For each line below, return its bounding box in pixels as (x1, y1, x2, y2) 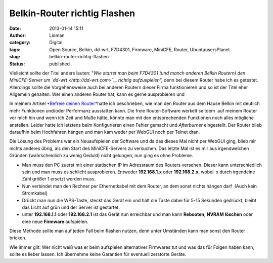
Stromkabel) (22, 190, 48, 196)
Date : (9, 25, 21, 31)
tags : (9, 46, 21, 53)
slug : (9, 54, 20, 60)
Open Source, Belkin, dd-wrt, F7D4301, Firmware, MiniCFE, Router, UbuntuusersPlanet (49, 46, 230, 53)
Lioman (49, 32, 65, 38)
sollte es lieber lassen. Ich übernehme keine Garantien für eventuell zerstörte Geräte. (9, 251, 187, 257)
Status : (9, 61, 25, 67)
